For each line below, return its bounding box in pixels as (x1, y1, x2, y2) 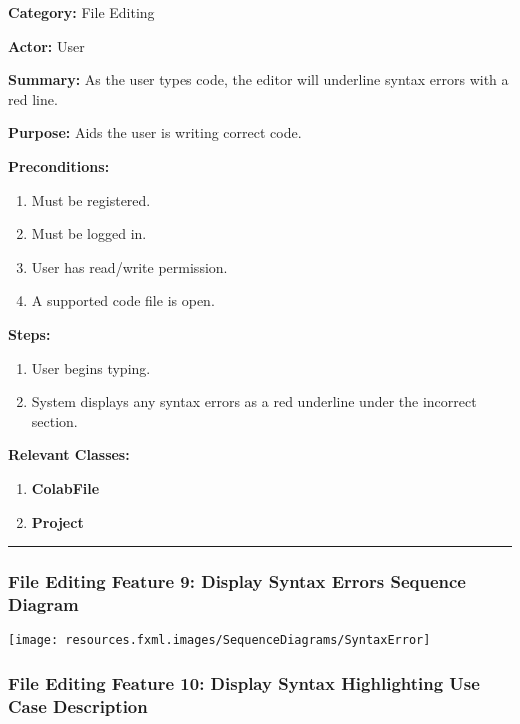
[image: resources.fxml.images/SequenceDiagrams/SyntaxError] (8, 633, 431, 648)
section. (31, 410, 78, 431)
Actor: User (8, 35, 85, 56)
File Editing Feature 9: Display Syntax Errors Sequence (8, 569, 466, 594)
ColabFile (31, 477, 100, 498)
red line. (8, 88, 58, 109)
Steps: (8, 323, 51, 344)
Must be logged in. (31, 223, 147, 244)
